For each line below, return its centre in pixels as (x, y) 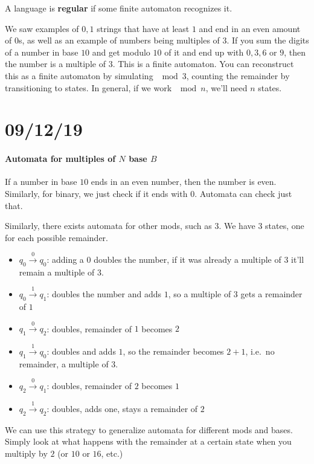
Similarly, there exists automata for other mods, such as (108, 226)
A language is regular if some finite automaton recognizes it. (119, 8)
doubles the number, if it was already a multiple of (187, 259)
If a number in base (41, 182)
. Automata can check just (243, 193)
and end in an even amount (250, 28)
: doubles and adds (81, 351)
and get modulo (121, 52)
